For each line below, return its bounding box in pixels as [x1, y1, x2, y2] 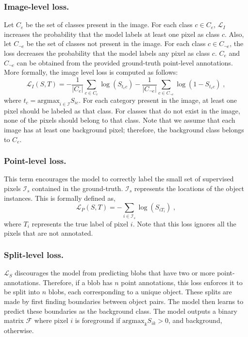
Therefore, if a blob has [43, 277, 113, 287]
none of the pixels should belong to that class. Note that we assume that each [4, 115, 235, 125]
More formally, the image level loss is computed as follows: [4, 67, 178, 77]
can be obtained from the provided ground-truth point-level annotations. [17, 57, 233, 67]
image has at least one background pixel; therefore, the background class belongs [4, 124, 244, 134]
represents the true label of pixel [32, 218, 129, 228]
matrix [4, 315, 24, 325]
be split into [4, 287, 40, 297]
